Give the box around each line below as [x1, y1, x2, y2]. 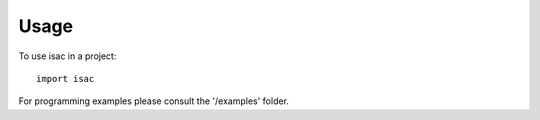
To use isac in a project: [18, 50, 117, 62]
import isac [36, 73, 95, 84]
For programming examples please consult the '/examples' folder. [18, 95, 290, 107]
